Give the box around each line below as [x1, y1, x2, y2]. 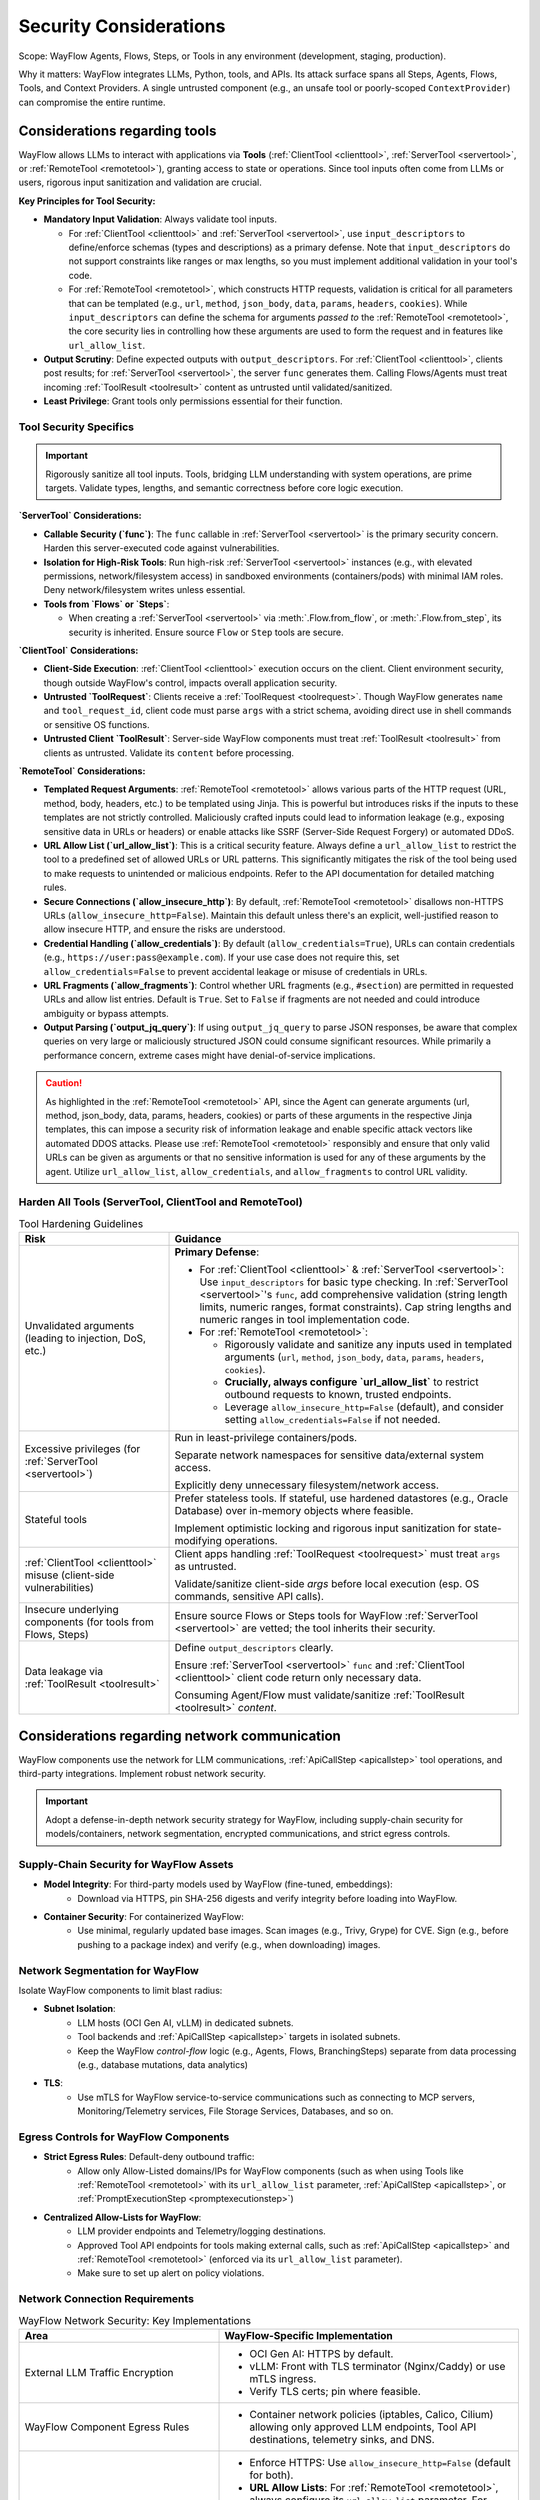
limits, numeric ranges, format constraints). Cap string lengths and [199, 1300, 512, 1314]
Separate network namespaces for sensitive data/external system [174, 1448, 485, 1462]
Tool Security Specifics [18, 420, 135, 434]
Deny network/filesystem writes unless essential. [43, 584, 246, 596]
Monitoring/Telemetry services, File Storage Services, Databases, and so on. [77, 2105, 394, 2117]
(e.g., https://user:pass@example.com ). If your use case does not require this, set [43, 951, 400, 964]
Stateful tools [24, 1513, 88, 1527]
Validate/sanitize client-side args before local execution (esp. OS [174, 1577, 480, 1591]
